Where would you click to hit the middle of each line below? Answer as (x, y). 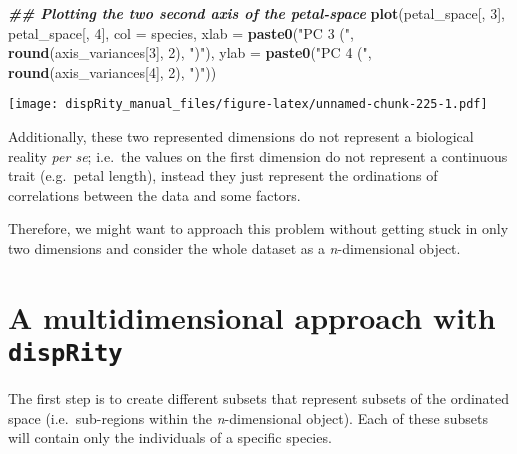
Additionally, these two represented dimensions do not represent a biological (241, 136)
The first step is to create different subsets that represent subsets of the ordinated (259, 398)
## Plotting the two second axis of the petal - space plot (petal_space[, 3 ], (256, 13)
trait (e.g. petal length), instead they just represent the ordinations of (223, 175)
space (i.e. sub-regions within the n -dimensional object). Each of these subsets (248, 417)
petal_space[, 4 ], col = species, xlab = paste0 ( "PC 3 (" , (181, 32)
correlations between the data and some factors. (154, 194)
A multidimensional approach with (252, 316)
